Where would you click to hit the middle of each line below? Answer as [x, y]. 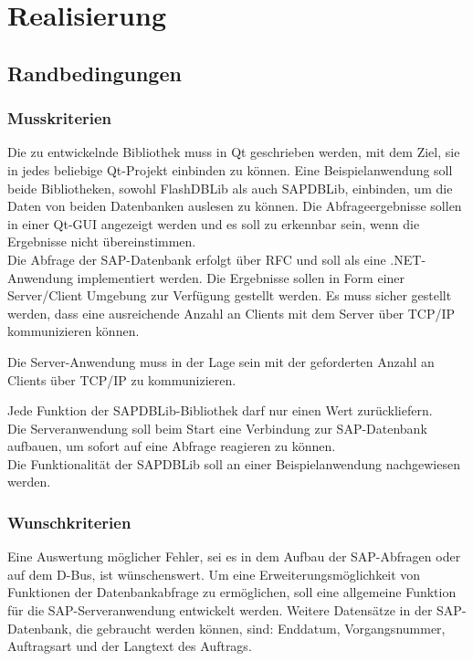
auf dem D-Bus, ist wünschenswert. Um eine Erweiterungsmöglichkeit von [214, 574]
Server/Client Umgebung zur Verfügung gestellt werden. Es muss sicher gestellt [230, 295]
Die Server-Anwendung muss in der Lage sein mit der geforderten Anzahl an [221, 361]
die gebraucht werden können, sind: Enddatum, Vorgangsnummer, [261, 628]
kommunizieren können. [74, 331]
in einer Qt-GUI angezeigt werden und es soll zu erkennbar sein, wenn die [214, 223]
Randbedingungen [95, 73]
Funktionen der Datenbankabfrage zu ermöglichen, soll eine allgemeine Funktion [232, 592]
